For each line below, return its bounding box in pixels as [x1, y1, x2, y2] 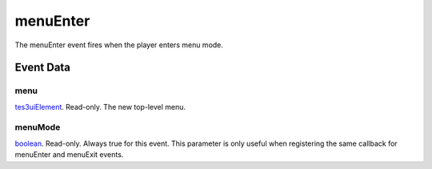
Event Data [14, 61, 71, 74]
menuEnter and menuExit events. [14, 150, 124, 159]
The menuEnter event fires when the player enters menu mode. [14, 40, 224, 50]
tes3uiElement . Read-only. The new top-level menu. [14, 102, 186, 111]
